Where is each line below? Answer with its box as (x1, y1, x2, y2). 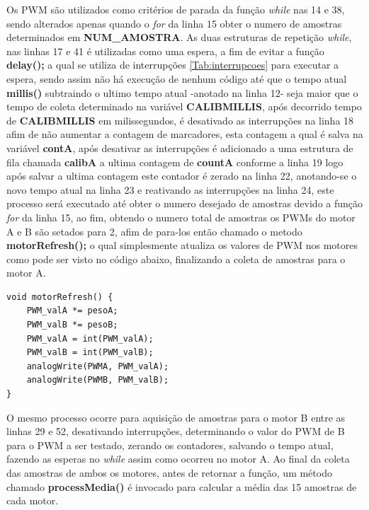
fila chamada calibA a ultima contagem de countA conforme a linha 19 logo (6, 154, 344, 169)
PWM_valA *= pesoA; (26, 306, 118, 316)
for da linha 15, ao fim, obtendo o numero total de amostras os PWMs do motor (6, 209, 356, 224)
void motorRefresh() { (6, 291, 113, 302)
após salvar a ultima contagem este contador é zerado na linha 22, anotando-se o (6, 168, 357, 183)
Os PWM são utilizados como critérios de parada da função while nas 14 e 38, (6, 2, 345, 16)
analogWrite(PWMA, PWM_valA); (26, 361, 169, 371)
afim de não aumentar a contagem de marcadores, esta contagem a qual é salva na (6, 127, 363, 141)
